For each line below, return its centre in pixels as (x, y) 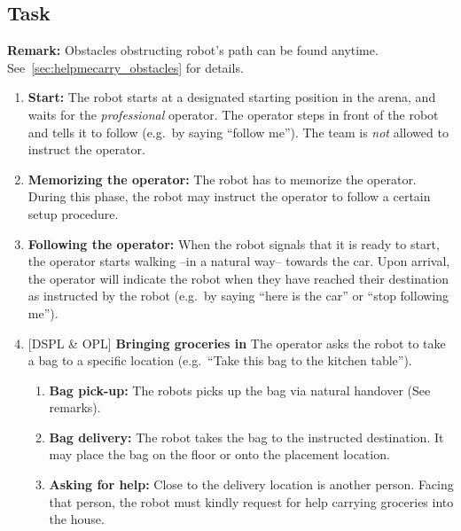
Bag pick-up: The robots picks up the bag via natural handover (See (240, 390)
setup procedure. (73, 213)
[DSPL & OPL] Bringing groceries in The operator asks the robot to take (237, 343)
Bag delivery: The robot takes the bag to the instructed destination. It (246, 437)
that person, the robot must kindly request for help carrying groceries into (251, 501)
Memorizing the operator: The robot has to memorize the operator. (222, 179)
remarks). (75, 407)
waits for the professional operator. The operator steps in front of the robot (233, 114)
